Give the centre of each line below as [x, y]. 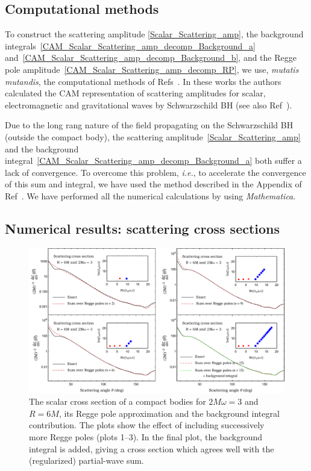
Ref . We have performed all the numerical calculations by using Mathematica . [150, 195]
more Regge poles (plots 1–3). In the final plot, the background [146, 437]
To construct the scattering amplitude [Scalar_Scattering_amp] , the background [154, 34]
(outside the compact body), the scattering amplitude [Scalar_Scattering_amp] [153, 136]
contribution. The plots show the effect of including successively [147, 425]
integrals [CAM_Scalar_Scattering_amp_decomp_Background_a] [130, 45]
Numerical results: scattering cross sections [143, 228]
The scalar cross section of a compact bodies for [118, 401]
